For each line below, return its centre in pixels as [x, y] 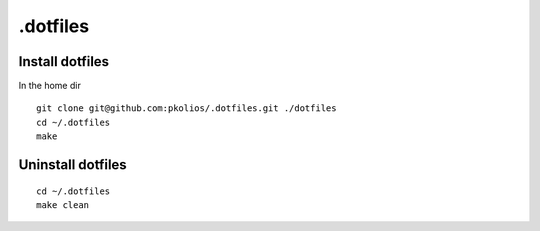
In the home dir [50, 86]
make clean [63, 205]
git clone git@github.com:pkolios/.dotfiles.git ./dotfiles [186, 108]
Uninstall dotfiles [72, 165]
